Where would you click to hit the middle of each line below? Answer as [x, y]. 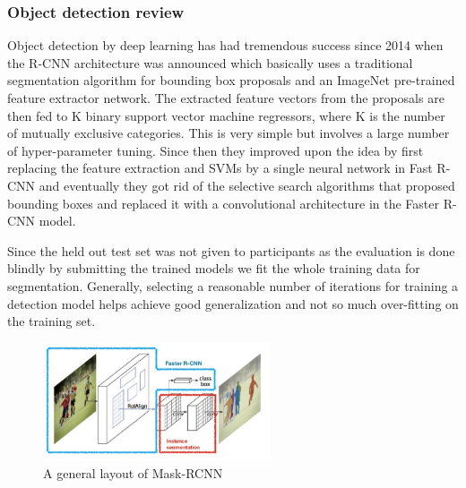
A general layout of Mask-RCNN [133, 472]
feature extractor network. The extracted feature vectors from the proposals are [226, 98]
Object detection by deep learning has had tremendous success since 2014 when [225, 45]
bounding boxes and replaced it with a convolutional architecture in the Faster [223, 203]
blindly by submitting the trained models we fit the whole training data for [214, 268]
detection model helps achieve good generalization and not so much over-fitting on [233, 303]
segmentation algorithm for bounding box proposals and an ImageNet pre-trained [231, 80]
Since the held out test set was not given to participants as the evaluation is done [231, 250]
